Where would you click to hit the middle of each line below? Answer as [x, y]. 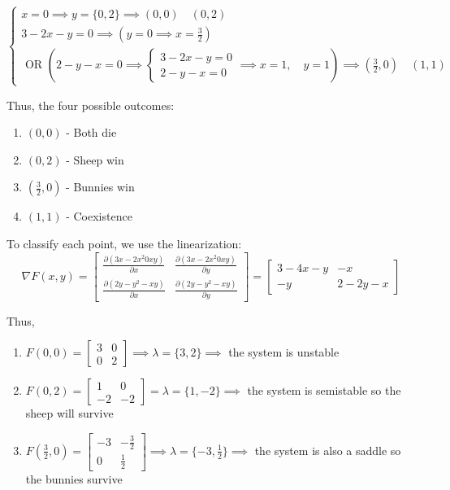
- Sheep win [95, 159]
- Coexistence [99, 216]
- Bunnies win [100, 187]
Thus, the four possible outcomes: [91, 105]
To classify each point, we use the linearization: [124, 243]
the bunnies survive [74, 478]
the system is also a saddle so [328, 450]
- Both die [91, 132]
